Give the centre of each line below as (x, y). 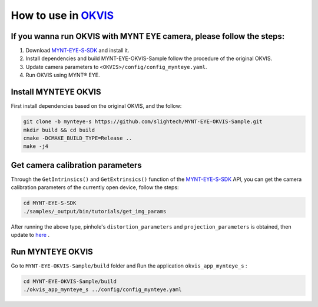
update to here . (30, 235)
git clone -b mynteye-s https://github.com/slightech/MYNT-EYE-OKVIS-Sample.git (143, 122)
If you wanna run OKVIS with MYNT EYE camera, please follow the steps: (148, 36)
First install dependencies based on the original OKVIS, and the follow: (96, 106)
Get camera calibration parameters (77, 165)
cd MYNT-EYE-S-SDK (50, 203)
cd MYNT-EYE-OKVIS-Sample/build (70, 281)
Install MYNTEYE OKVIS (56, 92)
